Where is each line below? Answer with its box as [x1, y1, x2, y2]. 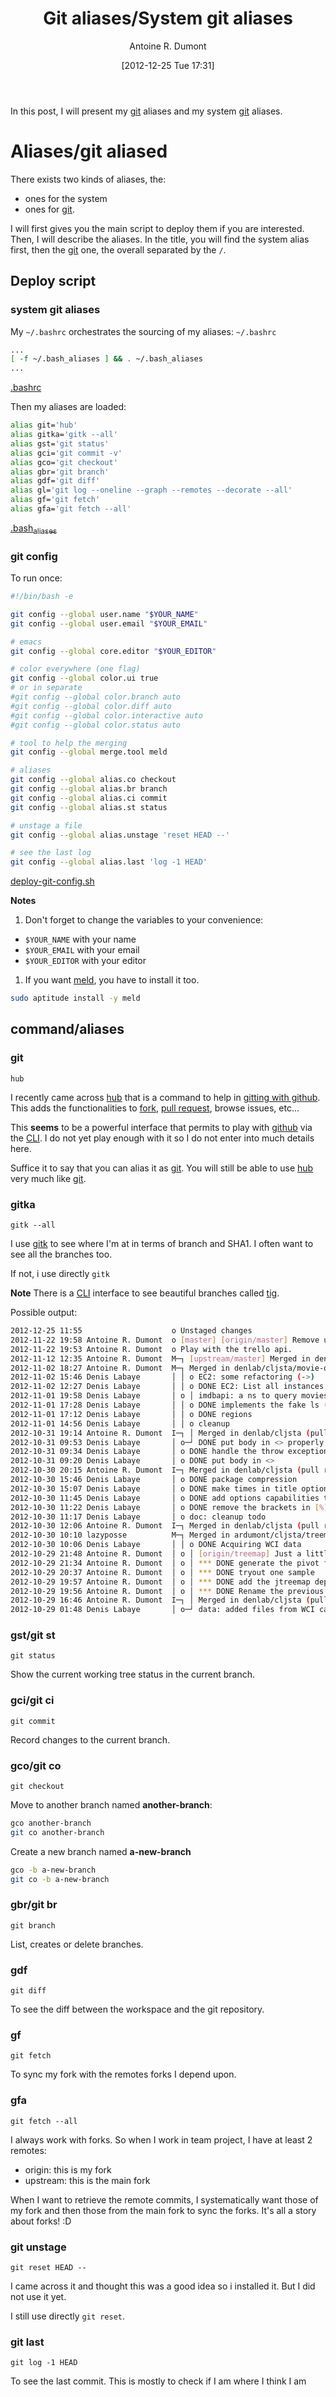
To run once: [10, 572, 63, 584]
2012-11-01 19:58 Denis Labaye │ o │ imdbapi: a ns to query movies [10, 1391, 329, 1401]
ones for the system [24, 192, 108, 204]
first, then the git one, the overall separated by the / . [10, 243, 227, 256]
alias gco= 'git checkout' [10, 457, 118, 467]
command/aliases [10, 1021, 125, 1038]
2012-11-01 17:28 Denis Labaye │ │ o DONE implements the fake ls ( [10, 1400, 329, 1411]
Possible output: [10, 1307, 78, 1319]
